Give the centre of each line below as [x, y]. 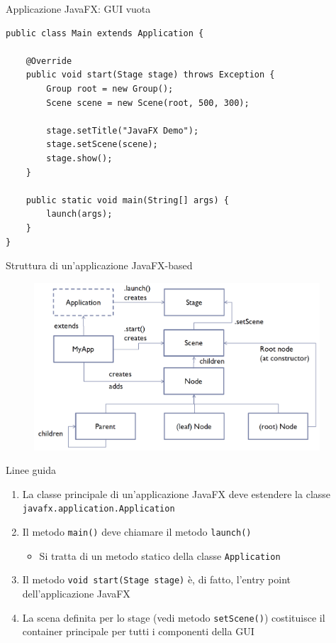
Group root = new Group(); [110, 88]
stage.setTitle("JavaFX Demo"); [123, 130]
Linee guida [31, 470]
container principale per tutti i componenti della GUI [138, 631]
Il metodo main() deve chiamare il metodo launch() [137, 531]
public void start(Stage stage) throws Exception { [150, 75]
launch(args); [79, 214]
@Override [49, 61]
